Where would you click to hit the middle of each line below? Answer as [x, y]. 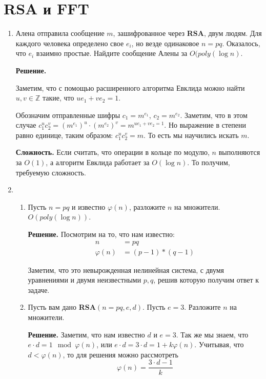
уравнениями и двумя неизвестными [85, 280]
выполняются [239, 152]
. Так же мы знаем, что [212, 334]
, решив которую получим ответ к [206, 280]
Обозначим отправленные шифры [68, 115]
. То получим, [209, 162]
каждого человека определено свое [70, 43]
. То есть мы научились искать [191, 135]
